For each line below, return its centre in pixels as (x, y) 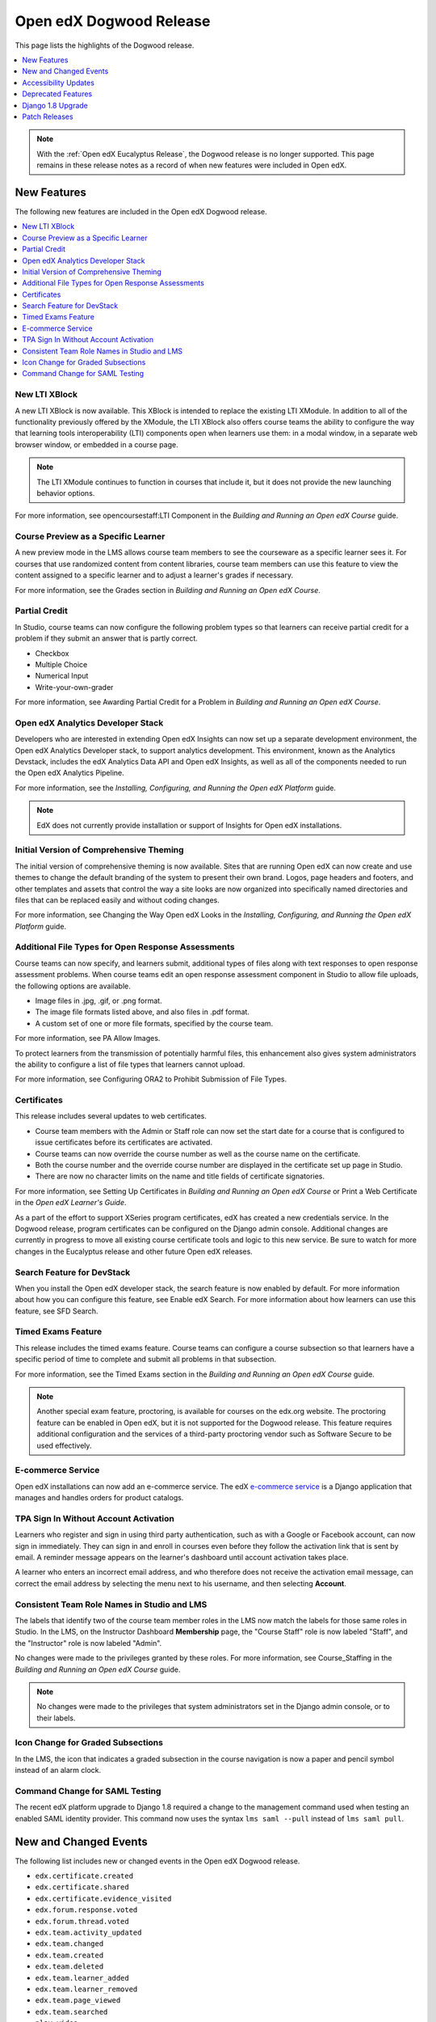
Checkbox (52, 653)
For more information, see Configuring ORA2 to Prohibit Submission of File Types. (151, 1079)
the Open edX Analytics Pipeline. (69, 773)
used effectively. (64, 1445)
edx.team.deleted (69, 1967)
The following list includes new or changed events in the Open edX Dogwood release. (157, 1861)
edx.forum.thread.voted (82, 1921)
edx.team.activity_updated (88, 1933)
